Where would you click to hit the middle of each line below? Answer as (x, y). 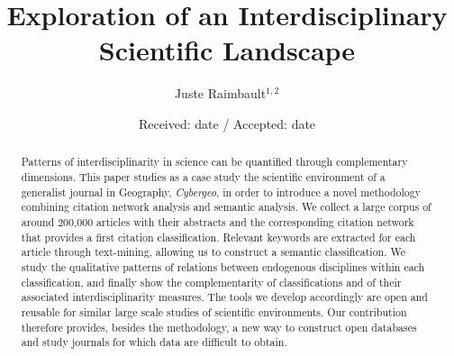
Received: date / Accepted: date (227, 123)
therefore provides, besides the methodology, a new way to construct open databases (219, 327)
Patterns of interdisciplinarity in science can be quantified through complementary (214, 162)
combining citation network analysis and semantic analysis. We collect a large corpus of (226, 207)
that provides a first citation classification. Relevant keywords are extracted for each (218, 237)
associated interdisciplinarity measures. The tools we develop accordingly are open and (224, 297)
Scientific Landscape (227, 50)
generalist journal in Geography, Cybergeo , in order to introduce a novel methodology (221, 192)
